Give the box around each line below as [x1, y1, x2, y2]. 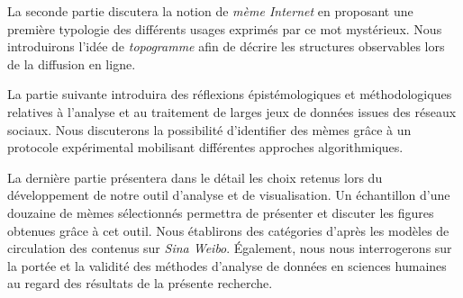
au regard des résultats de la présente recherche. [7, 274, 273, 293]
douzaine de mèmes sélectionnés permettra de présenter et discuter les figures [7, 203, 434, 221]
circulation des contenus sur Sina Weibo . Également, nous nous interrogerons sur [7, 239, 452, 257]
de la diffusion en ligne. [7, 54, 136, 73]
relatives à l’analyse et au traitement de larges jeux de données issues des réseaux [7, 102, 457, 121]
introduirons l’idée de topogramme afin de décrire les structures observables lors [7, 37, 445, 56]
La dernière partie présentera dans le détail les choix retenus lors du [7, 167, 383, 186]
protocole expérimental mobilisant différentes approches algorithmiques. [7, 138, 404, 157]
